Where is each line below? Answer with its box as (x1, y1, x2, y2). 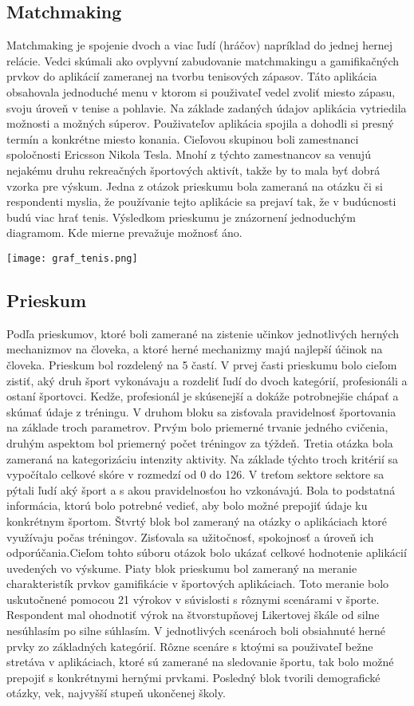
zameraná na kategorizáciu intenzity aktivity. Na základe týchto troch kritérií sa (6, 450, 399, 467)
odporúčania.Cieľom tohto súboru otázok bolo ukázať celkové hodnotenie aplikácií (6, 544, 407, 561)
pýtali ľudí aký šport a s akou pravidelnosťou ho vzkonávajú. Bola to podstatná (6, 481, 396, 498)
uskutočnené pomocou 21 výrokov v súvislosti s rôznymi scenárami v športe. (6, 590, 380, 607)
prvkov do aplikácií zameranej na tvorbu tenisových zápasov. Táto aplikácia (6, 68, 377, 85)
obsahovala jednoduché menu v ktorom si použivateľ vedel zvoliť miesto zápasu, (6, 83, 396, 100)
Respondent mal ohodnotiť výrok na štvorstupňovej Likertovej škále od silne (6, 606, 380, 623)
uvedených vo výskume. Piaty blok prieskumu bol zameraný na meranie (6, 559, 357, 576)
